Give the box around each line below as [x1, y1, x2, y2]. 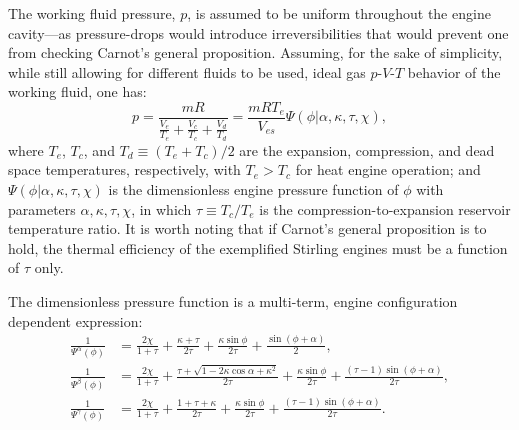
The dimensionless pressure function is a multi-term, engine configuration [8, 290, 458, 311]
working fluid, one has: [8, 81, 147, 102]
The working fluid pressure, [8, 3, 176, 23]
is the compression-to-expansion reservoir [259, 198, 511, 219]
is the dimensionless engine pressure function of [108, 179, 399, 200]
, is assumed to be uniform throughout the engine [187, 3, 491, 23]
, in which [131, 198, 192, 219]
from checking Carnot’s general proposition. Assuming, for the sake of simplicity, [8, 42, 503, 63]
